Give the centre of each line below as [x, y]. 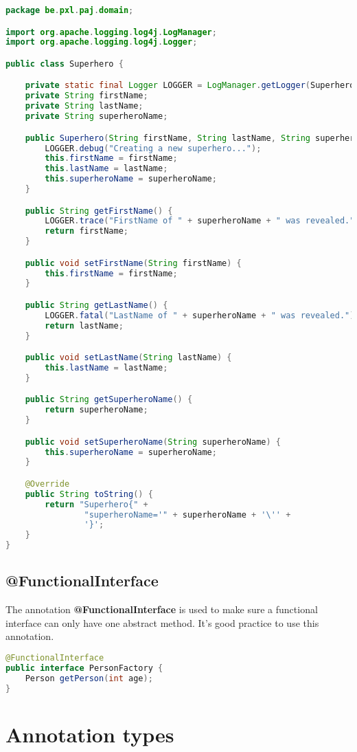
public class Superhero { [65, 64]
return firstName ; [87, 231]
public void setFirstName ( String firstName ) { [133, 263]
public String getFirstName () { [99, 211]
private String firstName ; [87, 96]
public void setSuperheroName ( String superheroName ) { [153, 442]
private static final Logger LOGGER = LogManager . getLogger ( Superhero [190, 86]
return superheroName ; [96, 410]
